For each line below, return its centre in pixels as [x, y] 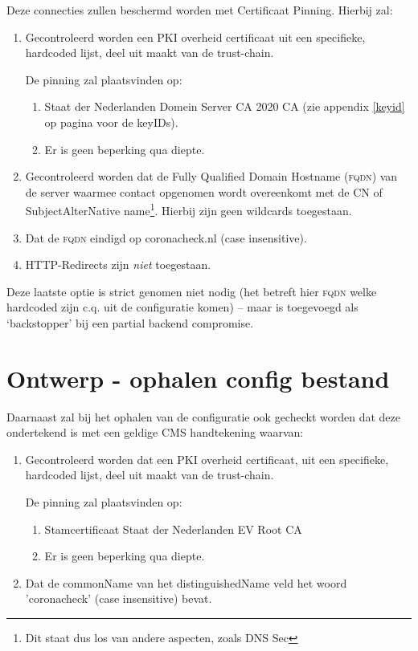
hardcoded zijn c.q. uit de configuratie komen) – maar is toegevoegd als [182, 307]
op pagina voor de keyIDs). [111, 122]
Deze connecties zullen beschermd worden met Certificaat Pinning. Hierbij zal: [200, 10]
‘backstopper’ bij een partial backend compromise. [130, 322]
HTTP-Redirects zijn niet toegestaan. [118, 264]
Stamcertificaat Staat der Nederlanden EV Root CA [173, 529]
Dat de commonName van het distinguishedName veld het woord [186, 582]
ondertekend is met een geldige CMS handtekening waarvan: [155, 432]
